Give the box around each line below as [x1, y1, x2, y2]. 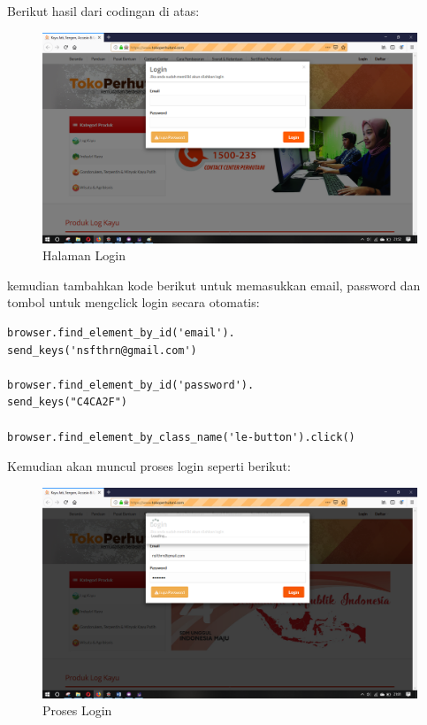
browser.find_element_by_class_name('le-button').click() [7, 430, 355, 443]
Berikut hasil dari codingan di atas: [7, 2, 200, 19]
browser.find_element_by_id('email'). [7, 327, 235, 340]
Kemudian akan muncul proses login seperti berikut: [7, 457, 291, 475]
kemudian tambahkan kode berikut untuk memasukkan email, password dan [7, 275, 421, 294]
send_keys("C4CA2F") [7, 396, 128, 409]
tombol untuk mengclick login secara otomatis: [7, 293, 260, 312]
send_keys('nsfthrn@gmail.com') [7, 343, 197, 357]
